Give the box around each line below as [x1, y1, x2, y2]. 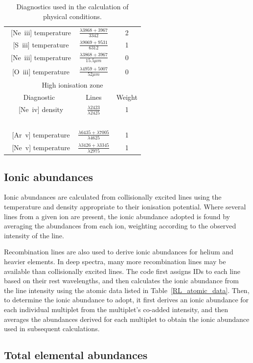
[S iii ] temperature [13, 39, 69, 49]
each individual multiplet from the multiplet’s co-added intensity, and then [4, 304, 228, 314]
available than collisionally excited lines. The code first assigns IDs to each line [4, 266, 240, 276]
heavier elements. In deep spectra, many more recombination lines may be [4, 256, 226, 266]
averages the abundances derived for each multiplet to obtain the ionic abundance [4, 314, 250, 324]
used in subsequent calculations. [4, 323, 100, 334]
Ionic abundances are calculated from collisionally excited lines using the [4, 192, 222, 202]
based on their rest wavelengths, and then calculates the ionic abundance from [4, 275, 239, 286]
